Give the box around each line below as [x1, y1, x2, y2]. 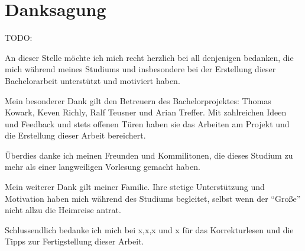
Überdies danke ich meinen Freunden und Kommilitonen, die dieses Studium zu [5, 149, 293, 161]
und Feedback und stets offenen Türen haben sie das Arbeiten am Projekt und [5, 117, 290, 130]
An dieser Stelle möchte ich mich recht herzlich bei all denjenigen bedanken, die [5, 51, 294, 63]
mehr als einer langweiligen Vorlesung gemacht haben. [5, 160, 200, 173]
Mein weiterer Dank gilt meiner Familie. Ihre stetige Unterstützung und [5, 181, 265, 193]
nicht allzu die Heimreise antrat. [5, 204, 121, 216]
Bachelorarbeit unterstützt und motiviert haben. [5, 74, 180, 86]
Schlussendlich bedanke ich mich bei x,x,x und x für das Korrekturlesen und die [5, 223, 294, 236]
